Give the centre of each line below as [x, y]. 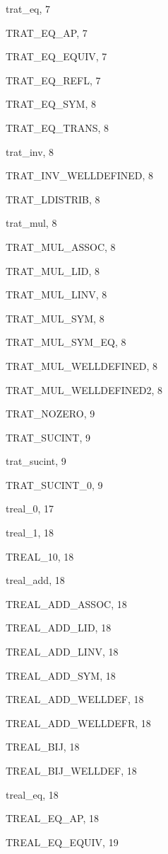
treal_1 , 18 [30, 533]
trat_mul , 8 [31, 223]
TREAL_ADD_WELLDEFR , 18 [78, 723]
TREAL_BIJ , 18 [43, 747]
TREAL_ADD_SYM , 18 [61, 675]
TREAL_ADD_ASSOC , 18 [66, 603]
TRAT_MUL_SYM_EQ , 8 [66, 342]
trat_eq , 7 [28, 9]
